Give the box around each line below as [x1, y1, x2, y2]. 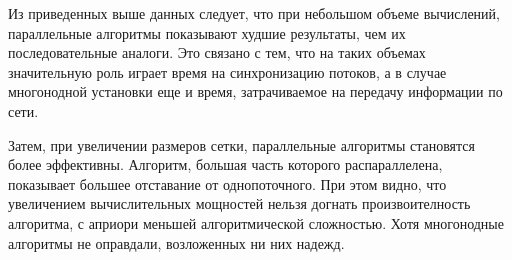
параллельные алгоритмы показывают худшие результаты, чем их [8, 22, 406, 43]
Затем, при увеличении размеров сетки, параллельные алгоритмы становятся [8, 134, 475, 155]
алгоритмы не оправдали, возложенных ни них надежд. [8, 232, 345, 253]
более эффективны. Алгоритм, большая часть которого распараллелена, [8, 154, 443, 175]
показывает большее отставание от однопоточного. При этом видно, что [8, 173, 447, 194]
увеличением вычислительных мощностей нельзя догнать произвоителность [8, 193, 471, 214]
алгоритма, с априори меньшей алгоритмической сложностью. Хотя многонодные [8, 212, 504, 233]
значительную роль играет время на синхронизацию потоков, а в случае [8, 61, 447, 82]
